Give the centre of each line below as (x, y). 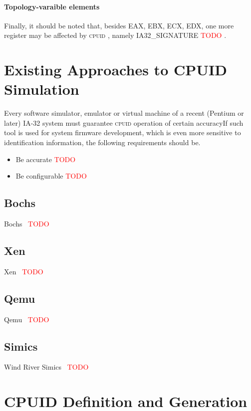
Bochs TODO (27, 224)
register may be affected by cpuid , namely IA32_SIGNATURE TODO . (115, 35)
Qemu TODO (27, 319)
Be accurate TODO (46, 159)
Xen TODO (24, 271)
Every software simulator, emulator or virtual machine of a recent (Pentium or (124, 113)
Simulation (42, 89)
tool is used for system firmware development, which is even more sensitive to (123, 132)
